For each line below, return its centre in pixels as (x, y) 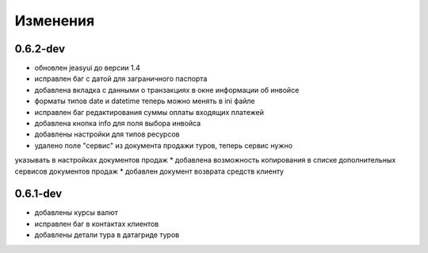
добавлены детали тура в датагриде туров (107, 235)
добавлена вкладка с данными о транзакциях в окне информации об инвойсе (167, 90)
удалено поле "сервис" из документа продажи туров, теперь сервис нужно (164, 145)
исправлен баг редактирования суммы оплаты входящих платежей (149, 112)
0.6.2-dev (40, 49)
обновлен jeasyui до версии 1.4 (87, 68)
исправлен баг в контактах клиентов (97, 224)
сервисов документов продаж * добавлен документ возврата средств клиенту (149, 171)
